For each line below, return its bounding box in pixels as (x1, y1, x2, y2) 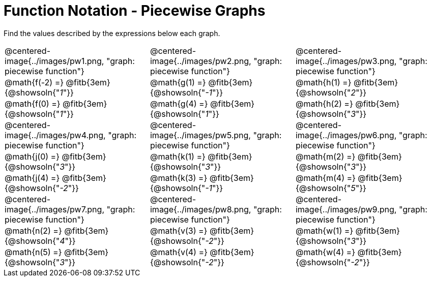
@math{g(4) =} (150, 98, 208, 109)
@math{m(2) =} (295, 151, 356, 162)
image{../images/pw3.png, (295, 55, 397, 66)
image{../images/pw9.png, (295, 204, 397, 214)
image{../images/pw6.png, (295, 130, 397, 140)
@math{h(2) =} (295, 98, 353, 109)
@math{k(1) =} (150, 151, 206, 162)
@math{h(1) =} (295, 77, 352, 87)
